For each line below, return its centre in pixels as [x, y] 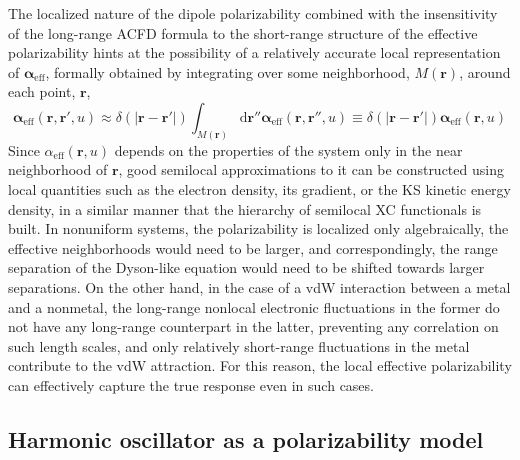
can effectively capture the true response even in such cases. [191, 384]
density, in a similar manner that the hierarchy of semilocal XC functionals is [245, 208]
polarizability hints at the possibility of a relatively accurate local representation [254, 52]
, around [485, 71]
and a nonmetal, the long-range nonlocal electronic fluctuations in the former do [254, 306]
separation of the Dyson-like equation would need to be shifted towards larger [246, 267]
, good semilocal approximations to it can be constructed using [311, 169]
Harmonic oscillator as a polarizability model [246, 438]
